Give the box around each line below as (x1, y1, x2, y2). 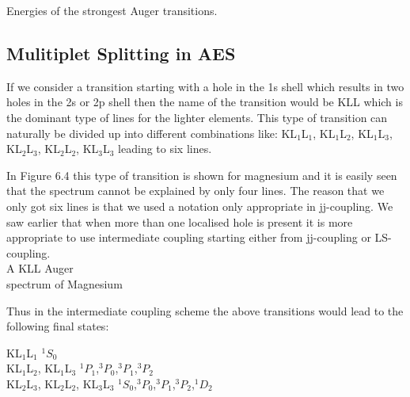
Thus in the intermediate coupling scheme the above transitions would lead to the (6, 302, 404, 319)
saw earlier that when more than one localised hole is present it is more (6, 213, 353, 230)
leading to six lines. (118, 140, 212, 157)
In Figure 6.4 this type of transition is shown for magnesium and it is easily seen (6, 166, 397, 183)
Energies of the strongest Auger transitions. (6, 2, 218, 18)
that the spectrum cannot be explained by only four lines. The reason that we (6, 182, 385, 199)
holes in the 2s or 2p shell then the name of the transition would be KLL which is (6, 94, 403, 110)
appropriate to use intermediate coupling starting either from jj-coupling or (6, 229, 371, 246)
